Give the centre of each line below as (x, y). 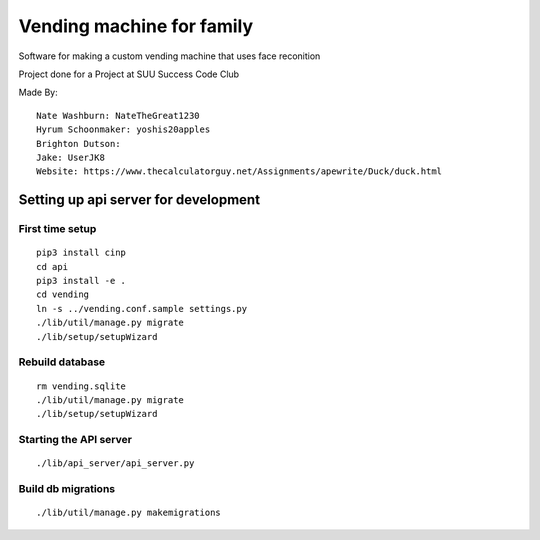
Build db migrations (67, 489)
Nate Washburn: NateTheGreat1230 (118, 115)
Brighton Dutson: (78, 143)
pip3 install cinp (81, 253)
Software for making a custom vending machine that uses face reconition (169, 56)
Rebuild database (62, 362)
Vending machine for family (136, 26)
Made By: (38, 92)
